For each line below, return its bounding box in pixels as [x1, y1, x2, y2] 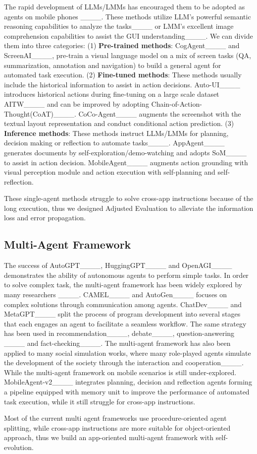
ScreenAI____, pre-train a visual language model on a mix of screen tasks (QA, [4, 50, 251, 60]
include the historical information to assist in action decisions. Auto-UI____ [4, 79, 240, 89]
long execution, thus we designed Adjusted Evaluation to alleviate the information [4, 202, 254, 213]
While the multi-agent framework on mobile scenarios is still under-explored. [4, 367, 237, 377]
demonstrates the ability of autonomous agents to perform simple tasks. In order [4, 269, 249, 280]
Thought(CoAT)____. [4, 108, 76, 119]
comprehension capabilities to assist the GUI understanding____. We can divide [4, 30, 253, 41]
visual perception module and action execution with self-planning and [4, 167, 215, 177]
